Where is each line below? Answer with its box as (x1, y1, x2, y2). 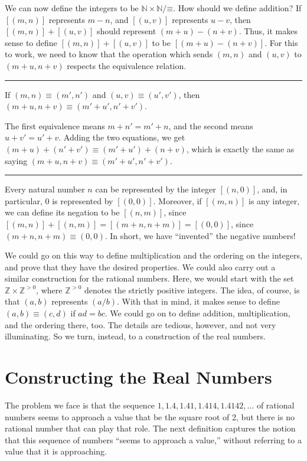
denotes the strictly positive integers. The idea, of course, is (84, 283, 300, 296)
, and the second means (168, 119, 253, 132)
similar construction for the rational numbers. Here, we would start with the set (5, 272, 294, 285)
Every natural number (5, 183, 85, 195)
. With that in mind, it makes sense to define (116, 295, 280, 308)
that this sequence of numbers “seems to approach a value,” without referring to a (5, 433, 302, 446)
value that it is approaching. (5, 445, 107, 457)
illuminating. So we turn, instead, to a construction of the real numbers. (5, 330, 266, 342)
